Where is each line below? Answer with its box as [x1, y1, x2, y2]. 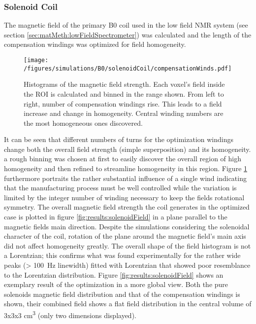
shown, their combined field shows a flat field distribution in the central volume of [4, 298, 252, 309]
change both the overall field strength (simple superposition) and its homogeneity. [4, 144, 251, 154]
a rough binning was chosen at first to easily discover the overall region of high [4, 153, 242, 164]
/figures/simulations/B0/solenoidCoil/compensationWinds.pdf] [24, 65, 232, 72]
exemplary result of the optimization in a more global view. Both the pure [4, 279, 228, 289]
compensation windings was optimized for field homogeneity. [4, 39, 186, 49]
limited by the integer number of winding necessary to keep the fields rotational [4, 192, 245, 202]
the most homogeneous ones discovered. [24, 117, 143, 128]
